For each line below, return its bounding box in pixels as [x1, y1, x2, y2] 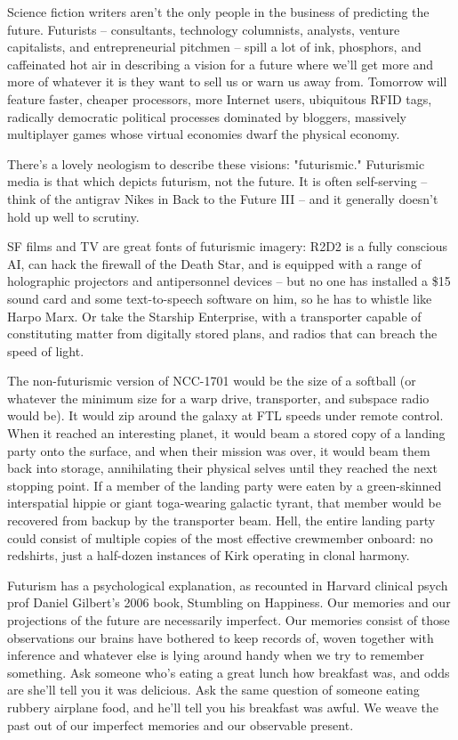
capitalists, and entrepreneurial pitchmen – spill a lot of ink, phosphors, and [7, 37, 422, 56]
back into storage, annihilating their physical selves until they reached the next [7, 459, 438, 477]
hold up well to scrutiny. [7, 207, 140, 225]
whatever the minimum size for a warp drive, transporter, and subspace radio [7, 388, 430, 407]
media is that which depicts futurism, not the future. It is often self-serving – [7, 172, 428, 191]
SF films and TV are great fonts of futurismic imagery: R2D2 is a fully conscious [7, 237, 448, 256]
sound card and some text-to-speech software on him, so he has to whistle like [7, 289, 432, 307]
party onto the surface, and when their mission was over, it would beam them [7, 441, 430, 459]
